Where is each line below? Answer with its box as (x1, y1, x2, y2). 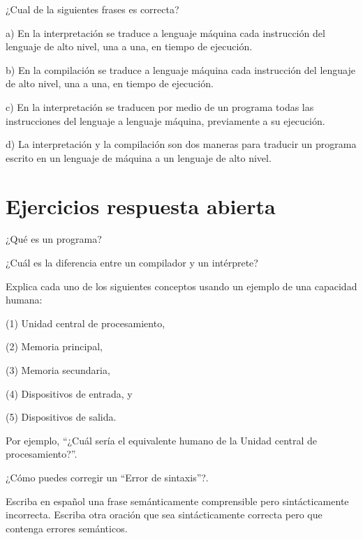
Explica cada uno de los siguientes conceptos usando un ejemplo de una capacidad (6, 278, 357, 293)
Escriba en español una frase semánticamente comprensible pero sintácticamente (6, 493, 349, 508)
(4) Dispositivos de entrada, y (6, 386, 133, 400)
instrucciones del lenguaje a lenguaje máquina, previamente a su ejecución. (6, 113, 325, 128)
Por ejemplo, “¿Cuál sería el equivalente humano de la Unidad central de (6, 433, 318, 447)
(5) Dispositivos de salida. (6, 410, 117, 424)
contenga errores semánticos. (6, 520, 128, 535)
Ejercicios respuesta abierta (6, 191, 276, 220)
